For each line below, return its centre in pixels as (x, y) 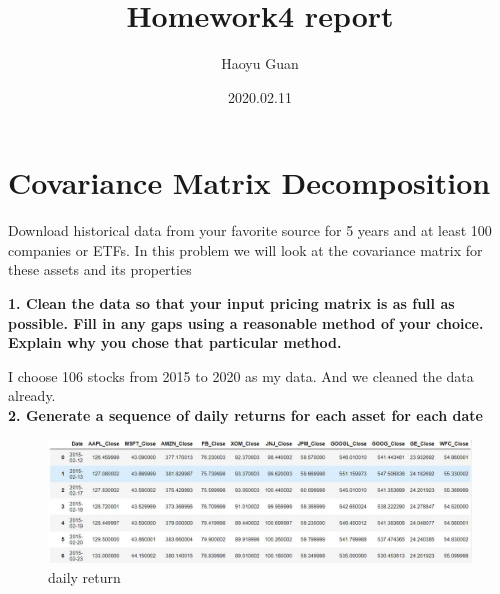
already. (32, 395)
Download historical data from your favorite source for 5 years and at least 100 (250, 230)
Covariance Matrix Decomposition (249, 182)
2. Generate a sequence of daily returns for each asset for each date (245, 415)
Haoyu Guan (260, 63)
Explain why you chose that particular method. (175, 342)
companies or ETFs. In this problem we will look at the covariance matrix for (245, 249)
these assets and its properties (100, 269)
